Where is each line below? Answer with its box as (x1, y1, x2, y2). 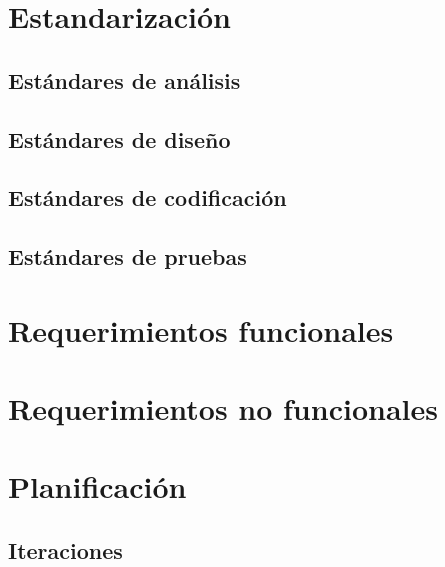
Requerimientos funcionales (8, 309, 394, 350)
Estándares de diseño (8, 123, 231, 154)
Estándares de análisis (8, 64, 241, 95)
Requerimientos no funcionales (8, 388, 438, 429)
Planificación (8, 466, 187, 507)
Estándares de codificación (8, 182, 287, 213)
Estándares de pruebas (8, 241, 247, 272)
